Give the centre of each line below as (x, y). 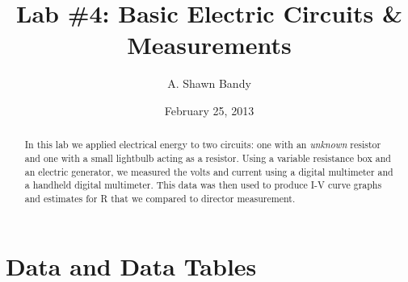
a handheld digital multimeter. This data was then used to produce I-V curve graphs (203, 185)
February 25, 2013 (209, 110)
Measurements (209, 45)
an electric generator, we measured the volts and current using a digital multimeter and (209, 171)
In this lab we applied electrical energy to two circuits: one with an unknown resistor (203, 145)
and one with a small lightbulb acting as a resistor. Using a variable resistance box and (208, 158)
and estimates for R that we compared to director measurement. (160, 198)
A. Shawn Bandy (209, 83)
